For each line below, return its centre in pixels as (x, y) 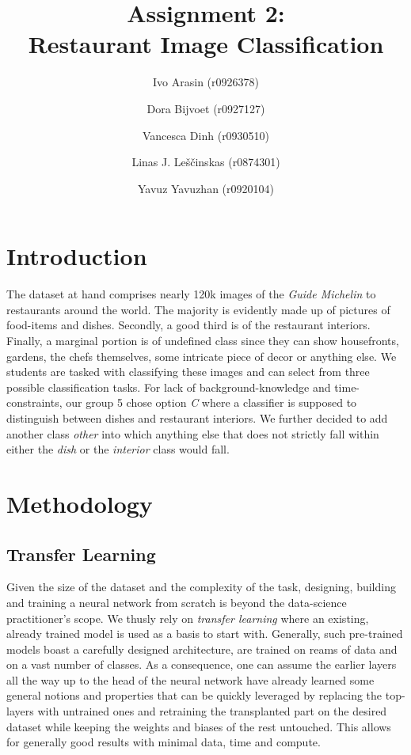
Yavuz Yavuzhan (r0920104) (206, 188)
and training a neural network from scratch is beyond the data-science (177, 602)
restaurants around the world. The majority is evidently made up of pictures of (198, 309)
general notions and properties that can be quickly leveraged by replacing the (194, 695)
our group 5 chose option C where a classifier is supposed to (211, 402)
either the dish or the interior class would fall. (118, 449)
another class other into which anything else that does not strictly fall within (193, 433)
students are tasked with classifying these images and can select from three (188, 372)
